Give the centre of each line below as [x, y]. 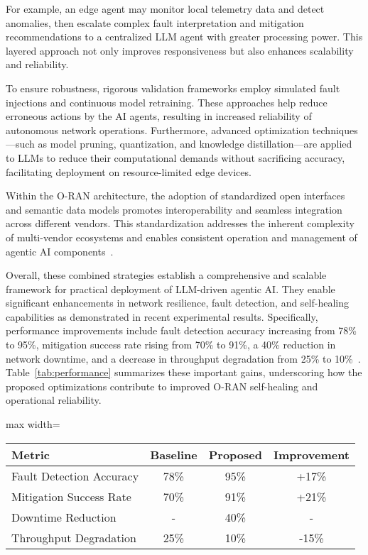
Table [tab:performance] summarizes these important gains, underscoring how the [184, 372]
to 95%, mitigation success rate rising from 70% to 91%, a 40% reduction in [171, 345]
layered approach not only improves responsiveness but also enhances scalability [180, 50]
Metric [31, 454]
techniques [335, 130]
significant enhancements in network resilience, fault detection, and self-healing [177, 303]
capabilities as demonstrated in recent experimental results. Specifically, [162, 316]
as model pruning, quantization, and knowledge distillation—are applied [195, 144]
